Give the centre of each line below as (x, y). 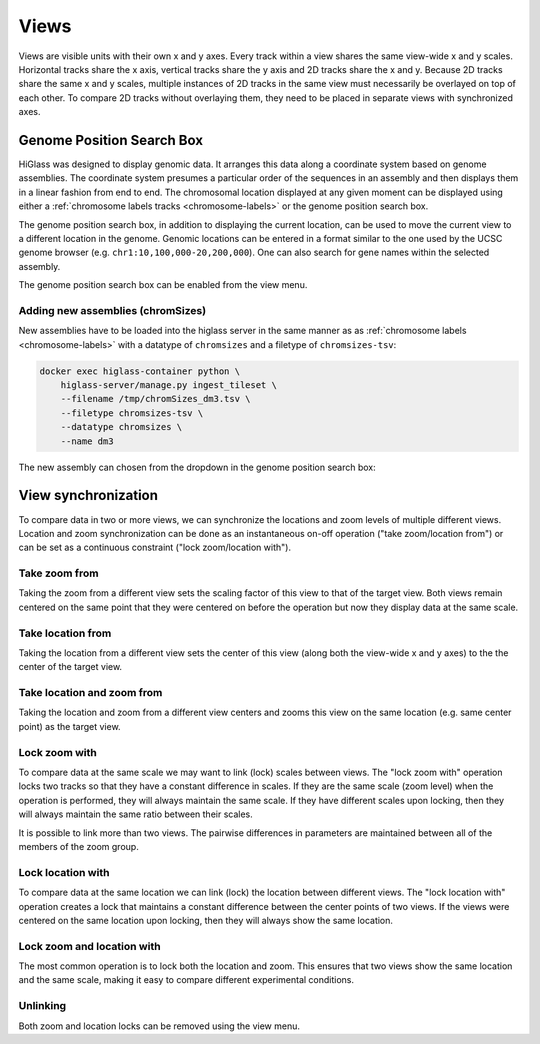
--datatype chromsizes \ (121, 427)
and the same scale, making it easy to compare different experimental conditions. (186, 980)
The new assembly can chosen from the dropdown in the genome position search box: (197, 467)
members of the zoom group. (78, 846)
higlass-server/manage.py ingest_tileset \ (168, 385)
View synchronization (88, 495)
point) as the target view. (69, 726)
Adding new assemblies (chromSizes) (112, 310)
